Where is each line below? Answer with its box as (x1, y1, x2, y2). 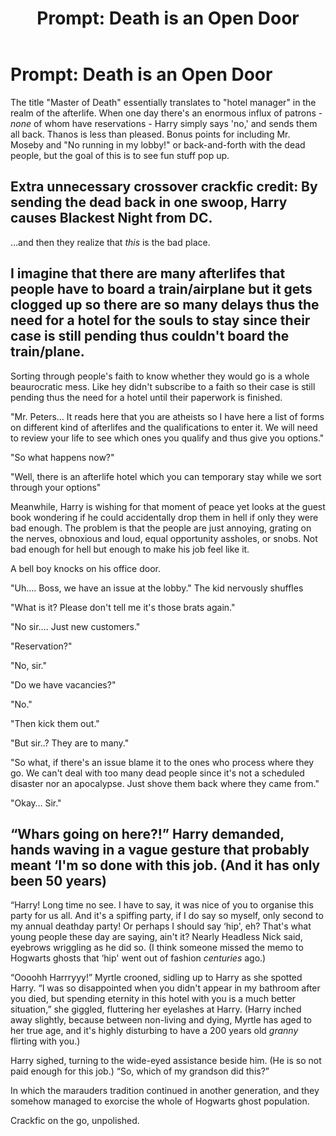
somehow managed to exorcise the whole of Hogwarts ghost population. (10, 1095, 310, 1107)
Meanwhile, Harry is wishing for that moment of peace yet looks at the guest (10, 500, 326, 512)
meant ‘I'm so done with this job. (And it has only (10, 857, 321, 874)
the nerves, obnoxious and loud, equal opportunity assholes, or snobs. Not (10, 532, 318, 544)
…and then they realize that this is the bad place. (10, 236, 211, 248)
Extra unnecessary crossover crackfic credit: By (10, 178, 318, 196)
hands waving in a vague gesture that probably (10, 841, 310, 858)
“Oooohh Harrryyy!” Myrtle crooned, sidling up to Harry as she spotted (10, 972, 303, 984)
